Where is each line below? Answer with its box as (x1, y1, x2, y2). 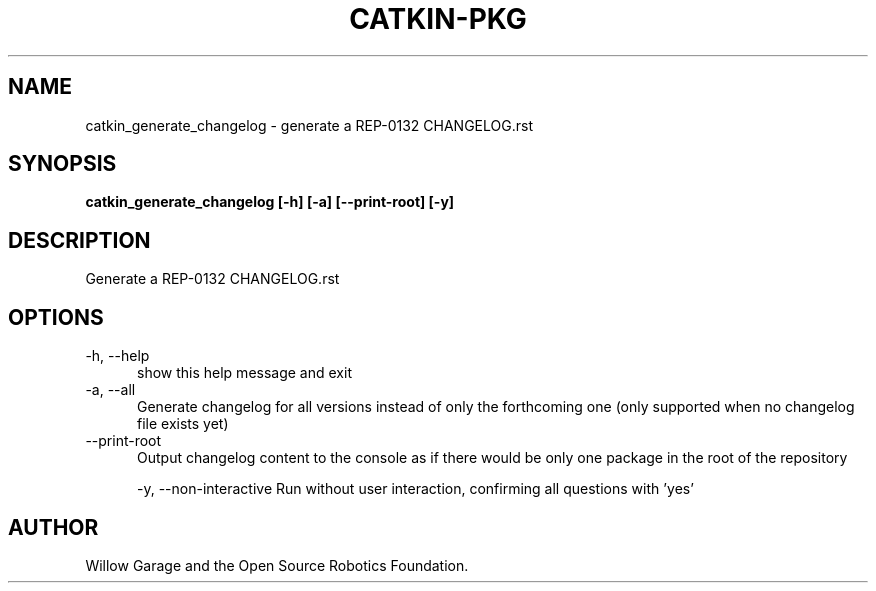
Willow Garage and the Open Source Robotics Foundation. (85, 556, 469, 574)
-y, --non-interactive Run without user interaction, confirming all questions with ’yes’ (137, 480, 694, 498)
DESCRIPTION (8, 227, 151, 253)
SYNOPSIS (8, 151, 117, 177)
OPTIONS (8, 304, 104, 330)
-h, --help (85, 347, 150, 365)
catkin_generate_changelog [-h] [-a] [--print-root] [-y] (85, 193, 455, 211)
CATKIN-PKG (349, 2, 527, 36)
